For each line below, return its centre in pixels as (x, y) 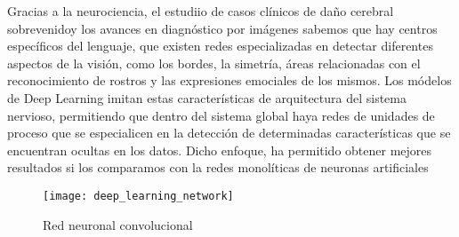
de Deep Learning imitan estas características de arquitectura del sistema (207, 97)
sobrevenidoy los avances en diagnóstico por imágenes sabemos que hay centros (222, 28)
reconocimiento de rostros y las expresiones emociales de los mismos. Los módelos (229, 80)
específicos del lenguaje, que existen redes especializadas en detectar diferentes (220, 46)
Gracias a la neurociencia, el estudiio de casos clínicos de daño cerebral (201, 11)
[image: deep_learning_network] (138, 196)
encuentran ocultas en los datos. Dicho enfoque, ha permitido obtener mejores (220, 150)
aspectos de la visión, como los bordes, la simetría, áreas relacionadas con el (214, 63)
